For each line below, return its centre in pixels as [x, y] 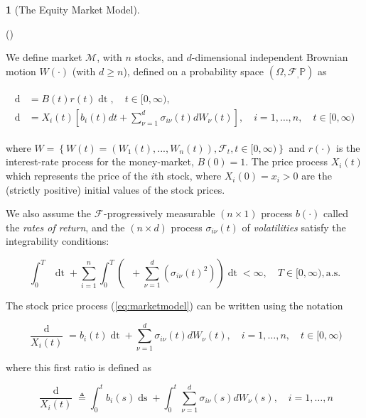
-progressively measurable [160, 213]
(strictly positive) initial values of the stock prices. [115, 189]
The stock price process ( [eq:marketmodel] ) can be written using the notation [174, 306]
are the [317, 176]
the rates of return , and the [65, 227]
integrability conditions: [58, 241]
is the [348, 147]
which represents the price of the [77, 176]
